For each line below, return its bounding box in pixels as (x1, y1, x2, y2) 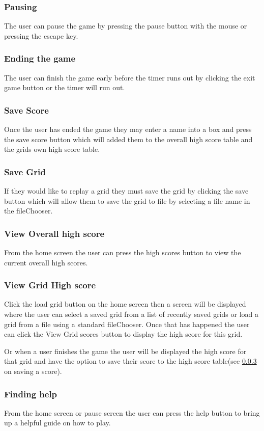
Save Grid (4, 165, 46, 178)
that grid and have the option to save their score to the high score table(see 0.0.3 (4, 356, 257, 366)
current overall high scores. (4, 257, 88, 267)
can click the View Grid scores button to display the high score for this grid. (4, 329, 243, 339)
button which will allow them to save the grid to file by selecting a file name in (4, 195, 250, 206)
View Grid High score (4, 279, 96, 291)
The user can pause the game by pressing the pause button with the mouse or (4, 20, 247, 31)
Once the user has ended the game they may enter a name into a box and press (4, 124, 252, 134)
